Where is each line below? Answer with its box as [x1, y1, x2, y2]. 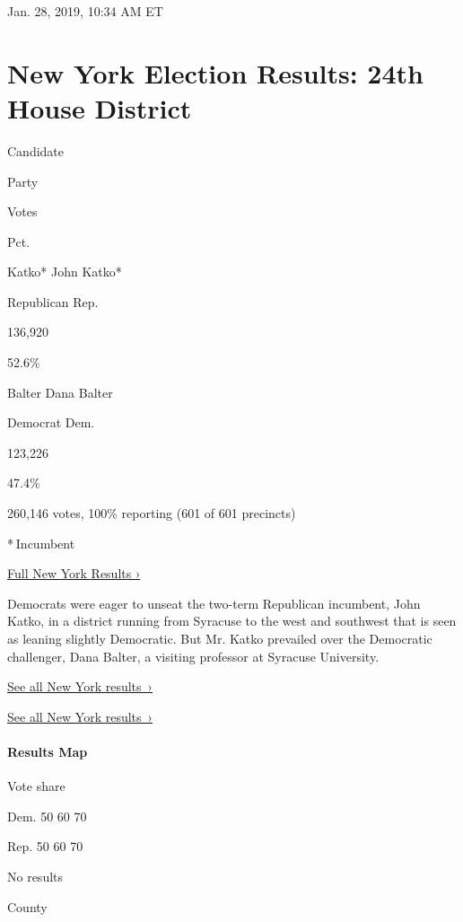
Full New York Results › [7, 564, 141, 583]
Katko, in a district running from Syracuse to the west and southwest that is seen [7, 611, 457, 630]
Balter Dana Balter [7, 382, 113, 401]
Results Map [7, 742, 88, 760]
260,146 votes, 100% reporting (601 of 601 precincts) [7, 504, 296, 522]
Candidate [7, 141, 65, 160]
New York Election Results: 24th [7, 54, 424, 91]
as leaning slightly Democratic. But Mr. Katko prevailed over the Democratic [7, 629, 432, 647]
